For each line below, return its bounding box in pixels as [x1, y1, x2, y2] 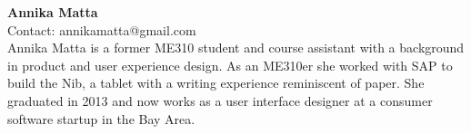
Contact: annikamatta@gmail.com [7, 20, 196, 39]
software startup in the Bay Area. [7, 109, 195, 128]
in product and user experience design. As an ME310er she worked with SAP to [7, 55, 453, 74]
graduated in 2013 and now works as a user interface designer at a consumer [7, 91, 433, 110]
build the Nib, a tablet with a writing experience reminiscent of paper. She [7, 73, 425, 92]
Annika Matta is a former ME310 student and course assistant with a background [7, 38, 465, 57]
